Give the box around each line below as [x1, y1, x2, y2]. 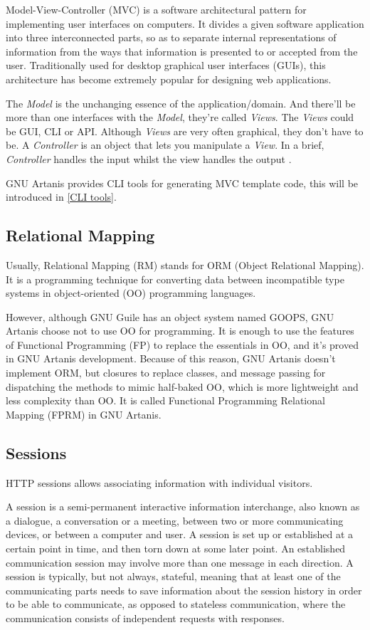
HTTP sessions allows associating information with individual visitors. [6, 475, 313, 490]
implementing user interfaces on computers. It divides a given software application [6, 16, 364, 31]
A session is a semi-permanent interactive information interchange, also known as [6, 499, 360, 514]
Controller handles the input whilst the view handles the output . [6, 151, 292, 166]
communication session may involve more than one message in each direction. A [6, 555, 354, 569]
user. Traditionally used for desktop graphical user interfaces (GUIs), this [6, 58, 326, 73]
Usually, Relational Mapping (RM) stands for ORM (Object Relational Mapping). [6, 257, 364, 272]
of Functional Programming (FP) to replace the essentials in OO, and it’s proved [6, 337, 359, 352]
